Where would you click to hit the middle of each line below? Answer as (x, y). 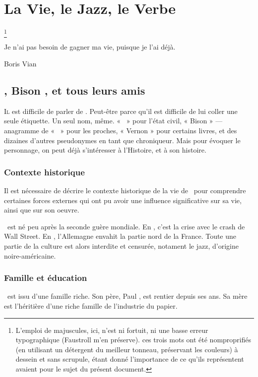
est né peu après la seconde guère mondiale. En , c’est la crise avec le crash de (126, 226)
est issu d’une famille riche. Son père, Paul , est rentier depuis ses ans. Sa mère (127, 296)
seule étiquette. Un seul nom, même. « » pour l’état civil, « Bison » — (113, 121)
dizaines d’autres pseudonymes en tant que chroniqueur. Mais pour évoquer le (122, 140)
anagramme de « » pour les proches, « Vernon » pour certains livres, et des (121, 131)
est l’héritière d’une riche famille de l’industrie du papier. (91, 306)
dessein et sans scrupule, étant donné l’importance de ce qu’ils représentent (130, 359)
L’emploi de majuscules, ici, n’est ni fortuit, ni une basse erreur (112, 330)
